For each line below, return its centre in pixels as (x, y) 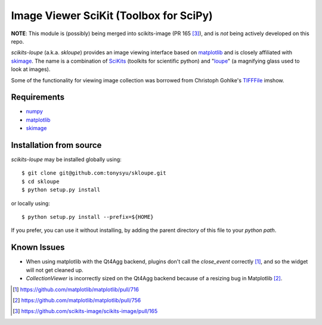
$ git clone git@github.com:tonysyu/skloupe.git (94, 173)
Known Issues (38, 247)
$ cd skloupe (41, 181)
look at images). (31, 69)
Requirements (38, 97)
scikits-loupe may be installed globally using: (66, 160)
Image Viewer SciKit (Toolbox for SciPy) (112, 16)
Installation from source (56, 145)
